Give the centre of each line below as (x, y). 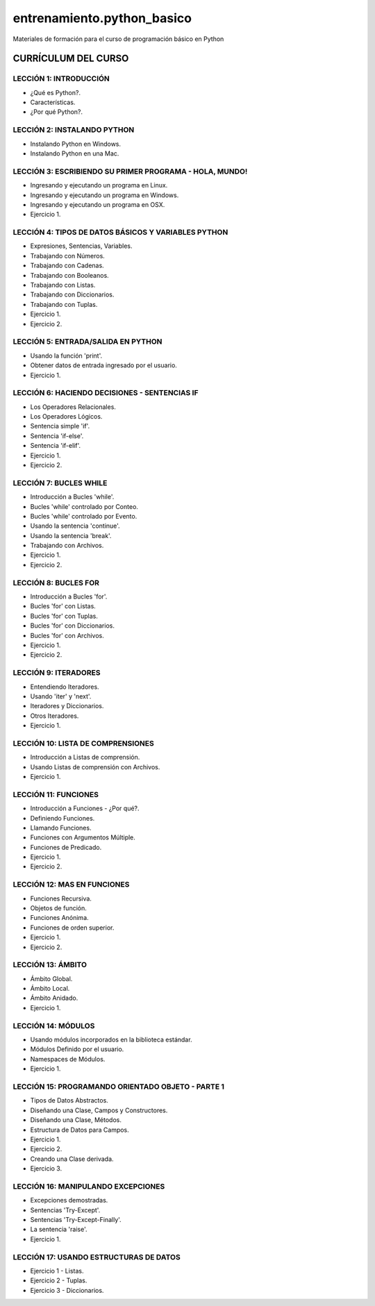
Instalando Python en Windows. (76, 144)
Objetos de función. (58, 908)
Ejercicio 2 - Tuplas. (59, 1280)
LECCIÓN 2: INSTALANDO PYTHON (74, 130)
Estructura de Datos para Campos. (80, 1130)
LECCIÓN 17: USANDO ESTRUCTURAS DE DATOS (97, 1257)
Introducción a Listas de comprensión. (85, 757)
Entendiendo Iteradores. (65, 687)
